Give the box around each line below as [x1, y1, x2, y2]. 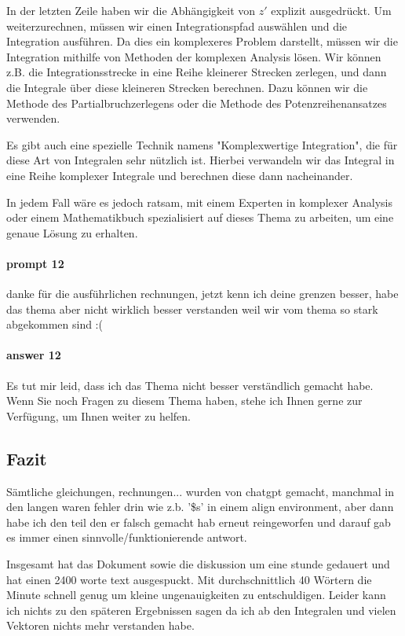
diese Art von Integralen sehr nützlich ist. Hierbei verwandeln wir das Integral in [6, 152, 395, 168]
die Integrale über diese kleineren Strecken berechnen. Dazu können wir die [6, 79, 368, 95]
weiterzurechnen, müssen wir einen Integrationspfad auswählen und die [6, 17, 348, 34]
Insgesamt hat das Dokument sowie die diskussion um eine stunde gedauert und [6, 556, 390, 572]
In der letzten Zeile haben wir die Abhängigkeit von [6, 2, 256, 18]
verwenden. [6, 110, 60, 127]
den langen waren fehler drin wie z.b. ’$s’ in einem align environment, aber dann [6, 498, 394, 515]
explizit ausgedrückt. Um [271, 2, 392, 18]
